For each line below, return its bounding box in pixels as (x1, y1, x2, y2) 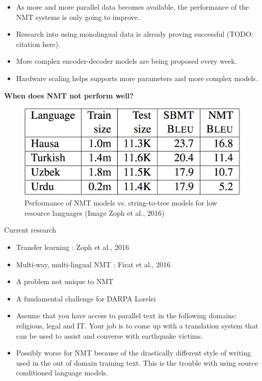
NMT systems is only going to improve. (16, 11, 140, 22)
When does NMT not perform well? (4, 90, 134, 100)
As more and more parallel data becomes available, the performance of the (16, 2, 249, 12)
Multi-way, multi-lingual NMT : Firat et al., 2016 (16, 259, 171, 269)
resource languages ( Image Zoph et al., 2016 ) (24, 207, 165, 218)
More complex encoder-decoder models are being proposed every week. (16, 56, 237, 66)
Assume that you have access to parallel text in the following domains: (16, 310, 237, 321)
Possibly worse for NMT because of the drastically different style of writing (16, 347, 251, 358)
